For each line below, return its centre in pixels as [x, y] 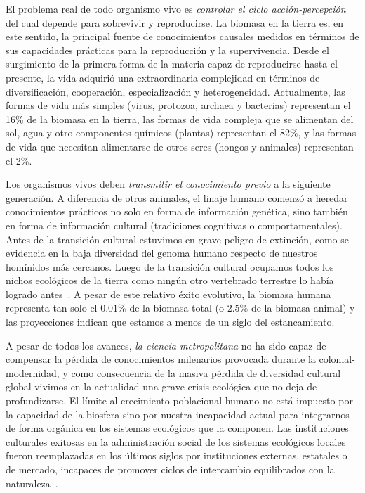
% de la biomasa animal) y [297, 308]
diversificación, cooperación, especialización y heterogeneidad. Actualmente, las [175, 91]
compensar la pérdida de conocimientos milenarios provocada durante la [161, 359]
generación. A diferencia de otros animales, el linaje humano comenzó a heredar [177, 197]
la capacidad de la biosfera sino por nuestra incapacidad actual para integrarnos [178, 414]
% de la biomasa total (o [171, 308]
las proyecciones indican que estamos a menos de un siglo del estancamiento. [170, 322]
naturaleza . [32, 483]
